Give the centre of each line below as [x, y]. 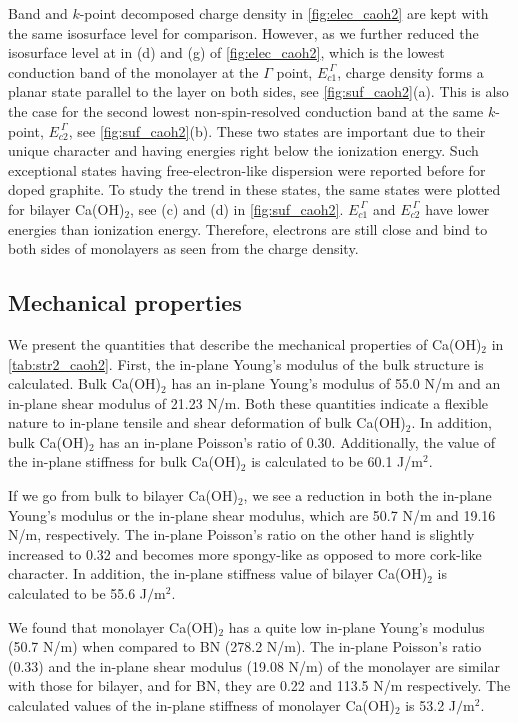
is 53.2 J [431, 705]
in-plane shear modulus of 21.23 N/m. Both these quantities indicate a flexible [248, 402]
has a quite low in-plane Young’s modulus [356, 626]
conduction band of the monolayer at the [133, 71]
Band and [38, 13]
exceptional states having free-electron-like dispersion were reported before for [247, 169]
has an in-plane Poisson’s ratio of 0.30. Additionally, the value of [297, 441]
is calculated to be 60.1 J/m [337, 461]
